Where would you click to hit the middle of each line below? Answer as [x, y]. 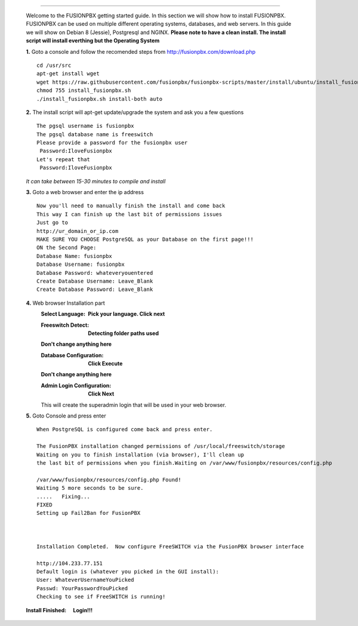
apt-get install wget [68, 74]
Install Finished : [46, 610]
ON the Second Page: [67, 248]
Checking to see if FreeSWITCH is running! [101, 597]
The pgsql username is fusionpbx [85, 126]
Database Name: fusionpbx [75, 256]
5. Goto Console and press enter [66, 416]
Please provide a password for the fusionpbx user [112, 143]
